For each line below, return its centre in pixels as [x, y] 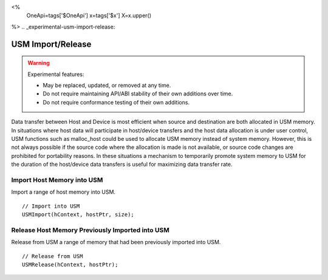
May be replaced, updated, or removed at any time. [107, 85]
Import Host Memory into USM [57, 180]
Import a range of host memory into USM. [63, 192]
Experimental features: [56, 74]
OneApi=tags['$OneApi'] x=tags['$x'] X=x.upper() [89, 16]
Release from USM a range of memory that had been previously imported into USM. [116, 242]
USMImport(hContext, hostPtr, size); [78, 215]
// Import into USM [51, 206]
